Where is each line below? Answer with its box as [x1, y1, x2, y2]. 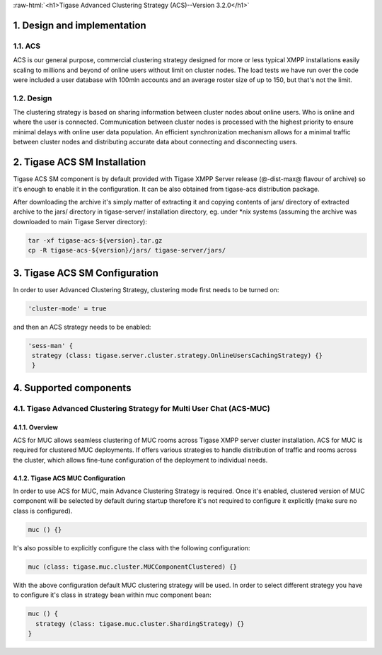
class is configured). [13, 506, 73, 515]
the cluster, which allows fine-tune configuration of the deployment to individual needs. [13, 456, 268, 464]
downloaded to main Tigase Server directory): [13, 217, 148, 226]
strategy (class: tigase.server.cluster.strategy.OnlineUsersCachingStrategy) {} [32, 351, 323, 359]
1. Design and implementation [13, 19, 146, 31]
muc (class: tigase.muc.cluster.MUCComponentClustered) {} [28, 562, 237, 571]
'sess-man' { [28, 342, 74, 349]
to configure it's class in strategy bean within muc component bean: [13, 591, 212, 599]
